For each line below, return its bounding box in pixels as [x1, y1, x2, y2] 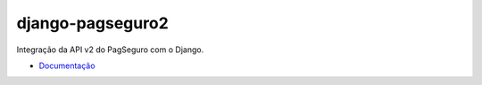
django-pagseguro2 [16, 13, 169, 33]
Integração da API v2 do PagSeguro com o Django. [16, 44, 204, 55]
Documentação [38, 60, 96, 71]
